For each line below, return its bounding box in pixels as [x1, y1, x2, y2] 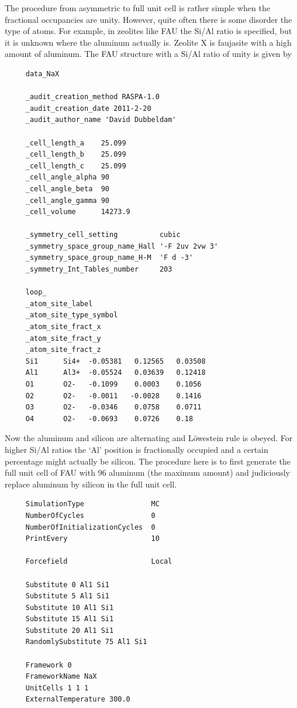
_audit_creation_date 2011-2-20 [25, 104, 151, 113]
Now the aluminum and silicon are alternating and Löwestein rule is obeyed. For [5, 432, 293, 444]
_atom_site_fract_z [25, 345, 101, 354]
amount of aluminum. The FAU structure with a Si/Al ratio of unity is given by [5, 48, 292, 60]
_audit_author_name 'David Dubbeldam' [25, 116, 177, 124]
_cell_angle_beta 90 [25, 184, 109, 193]
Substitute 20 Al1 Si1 [25, 626, 114, 635]
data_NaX [25, 69, 60, 78]
